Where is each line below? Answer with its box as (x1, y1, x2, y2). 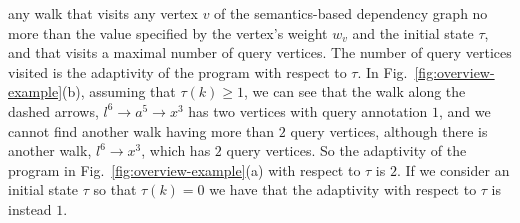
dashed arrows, (8, 100, 99, 121)
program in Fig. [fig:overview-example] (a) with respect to (8, 159, 361, 180)
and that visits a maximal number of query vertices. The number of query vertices (8, 42, 512, 63)
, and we (439, 100, 491, 121)
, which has (141, 140, 211, 161)
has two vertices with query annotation (188, 100, 428, 121)
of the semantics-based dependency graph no (214, 3, 488, 23)
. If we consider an (396, 159, 510, 180)
